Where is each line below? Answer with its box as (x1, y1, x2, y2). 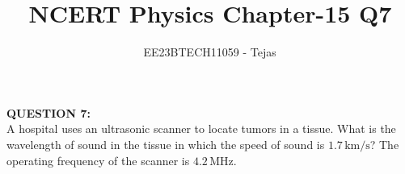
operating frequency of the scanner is (6, 151, 190, 168)
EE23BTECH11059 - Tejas (143, 43, 276, 60)
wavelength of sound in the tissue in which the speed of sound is (6, 135, 325, 152)
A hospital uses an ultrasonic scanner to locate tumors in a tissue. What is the (6, 120, 396, 137)
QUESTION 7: (6, 104, 91, 121)
